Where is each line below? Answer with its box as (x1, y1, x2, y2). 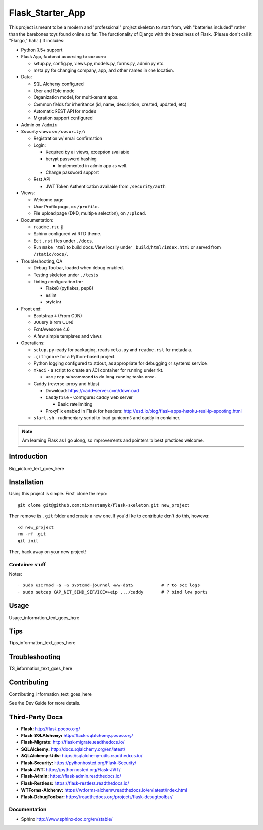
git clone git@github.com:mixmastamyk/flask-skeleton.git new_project (18, 502, 190, 508)
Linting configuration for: (33, 279, 83, 284)
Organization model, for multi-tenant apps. (33, 94, 119, 100)
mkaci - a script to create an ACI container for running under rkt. (33, 367, 164, 373)
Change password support (45, 170, 99, 175)
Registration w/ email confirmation (33, 135, 102, 141)
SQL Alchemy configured (33, 81, 84, 87)
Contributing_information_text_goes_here (9, 691, 92, 697)
